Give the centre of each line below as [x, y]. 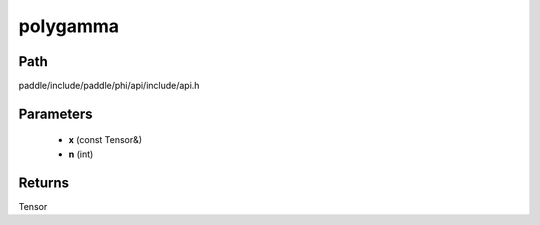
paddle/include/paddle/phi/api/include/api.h [109, 86]
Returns [44, 182]
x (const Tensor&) [105, 140]
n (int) [81, 154]
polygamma [69, 26]
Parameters [55, 113]
